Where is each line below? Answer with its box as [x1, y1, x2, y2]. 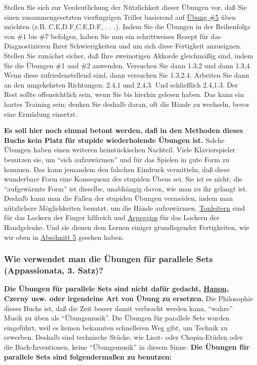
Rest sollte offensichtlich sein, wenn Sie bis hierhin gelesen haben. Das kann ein [4, 89, 244, 99]
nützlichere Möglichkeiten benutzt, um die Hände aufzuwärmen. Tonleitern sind [4, 202, 245, 213]
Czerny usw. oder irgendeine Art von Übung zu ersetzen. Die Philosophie [4, 293, 253, 303]
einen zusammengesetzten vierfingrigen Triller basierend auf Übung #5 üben [4, 11, 236, 22]
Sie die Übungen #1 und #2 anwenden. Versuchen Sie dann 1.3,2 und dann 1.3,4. [4, 60, 252, 70]
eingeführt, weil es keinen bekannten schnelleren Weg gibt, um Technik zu [4, 322, 228, 332]
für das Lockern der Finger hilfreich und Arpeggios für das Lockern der [4, 212, 219, 223]
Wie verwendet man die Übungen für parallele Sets [4, 253, 213, 265]
